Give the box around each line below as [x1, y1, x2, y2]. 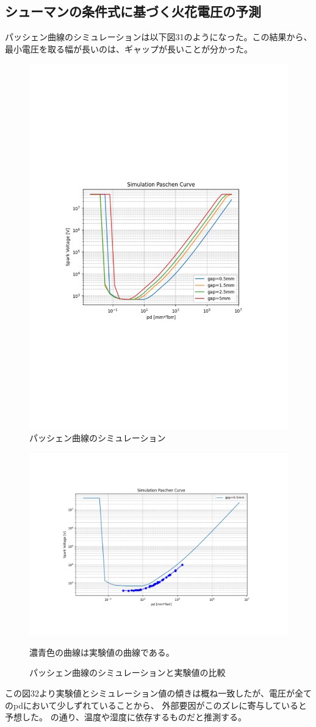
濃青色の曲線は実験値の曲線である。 [29, 645, 174, 658]
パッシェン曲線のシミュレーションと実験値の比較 [29, 666, 226, 679]
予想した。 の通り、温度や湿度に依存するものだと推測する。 [5, 711, 247, 723]
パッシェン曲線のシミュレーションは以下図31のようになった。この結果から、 [5, 30, 312, 43]
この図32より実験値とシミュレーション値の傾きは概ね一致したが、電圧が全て [5, 686, 312, 699]
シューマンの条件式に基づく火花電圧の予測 [5, 2, 261, 21]
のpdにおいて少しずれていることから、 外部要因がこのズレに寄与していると [5, 698, 307, 711]
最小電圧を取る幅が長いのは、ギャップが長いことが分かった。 [5, 42, 253, 55]
